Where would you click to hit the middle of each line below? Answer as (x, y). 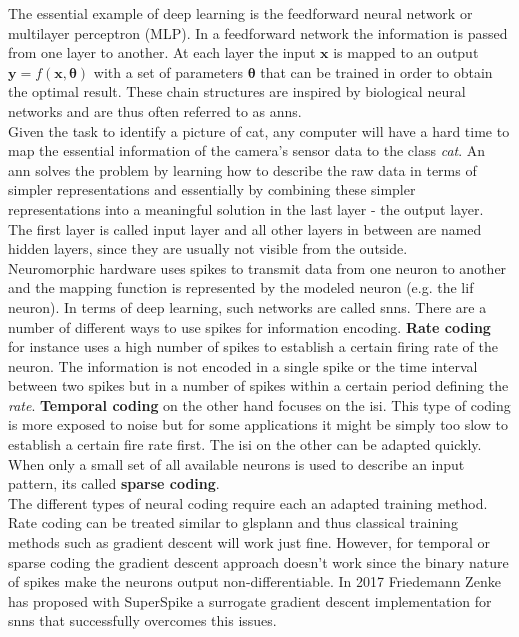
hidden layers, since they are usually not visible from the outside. (208, 248)
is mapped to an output (406, 52)
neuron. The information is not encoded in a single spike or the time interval (243, 365)
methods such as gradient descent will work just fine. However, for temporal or (249, 542)
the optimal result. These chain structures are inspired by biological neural (237, 91)
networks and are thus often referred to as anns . (155, 110)
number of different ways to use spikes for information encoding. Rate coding (249, 326)
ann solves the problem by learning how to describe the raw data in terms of (242, 169)
